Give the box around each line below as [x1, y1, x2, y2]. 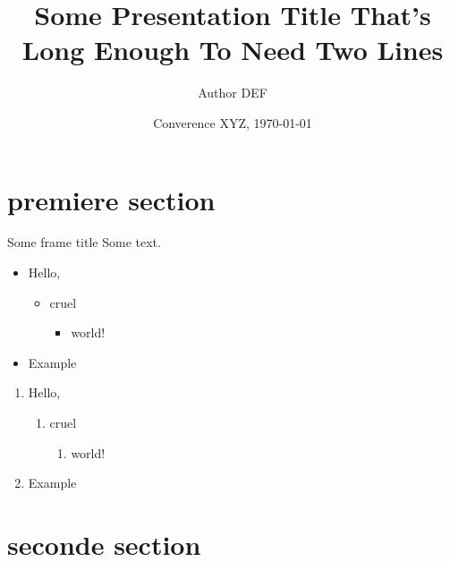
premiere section [7, 181, 216, 217]
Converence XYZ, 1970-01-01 [153, 113, 312, 132]
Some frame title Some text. [7, 233, 161, 251]
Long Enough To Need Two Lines [21, 31, 444, 68]
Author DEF [198, 83, 267, 102]
